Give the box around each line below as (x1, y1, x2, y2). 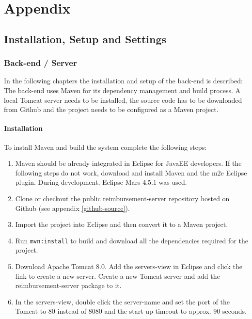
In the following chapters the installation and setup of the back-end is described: (4, 76, 243, 86)
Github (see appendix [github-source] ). (15, 203, 130, 213)
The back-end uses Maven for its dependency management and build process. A (4, 85, 241, 95)
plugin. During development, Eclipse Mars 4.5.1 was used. (15, 177, 187, 187)
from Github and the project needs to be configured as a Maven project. (4, 104, 219, 114)
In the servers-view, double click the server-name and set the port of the (15, 296, 230, 306)
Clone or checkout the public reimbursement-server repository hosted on (15, 193, 230, 203)
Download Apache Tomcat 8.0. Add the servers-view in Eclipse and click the (15, 261, 242, 271)
